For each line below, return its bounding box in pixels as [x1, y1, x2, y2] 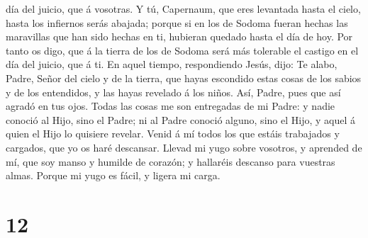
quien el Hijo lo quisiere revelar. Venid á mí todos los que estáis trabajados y [6, 126, 340, 141]
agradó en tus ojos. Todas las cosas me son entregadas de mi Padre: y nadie [6, 98, 335, 113]
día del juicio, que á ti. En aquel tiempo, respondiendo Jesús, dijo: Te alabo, [6, 57, 338, 72]
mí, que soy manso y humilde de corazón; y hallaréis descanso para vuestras [6, 154, 335, 169]
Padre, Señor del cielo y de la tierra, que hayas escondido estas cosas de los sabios [6, 70, 362, 85]
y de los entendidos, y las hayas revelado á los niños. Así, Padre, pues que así [6, 84, 341, 99]
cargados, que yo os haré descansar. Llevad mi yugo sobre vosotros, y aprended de [6, 140, 362, 154]
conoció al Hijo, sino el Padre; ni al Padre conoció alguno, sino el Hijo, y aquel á [6, 112, 355, 127]
